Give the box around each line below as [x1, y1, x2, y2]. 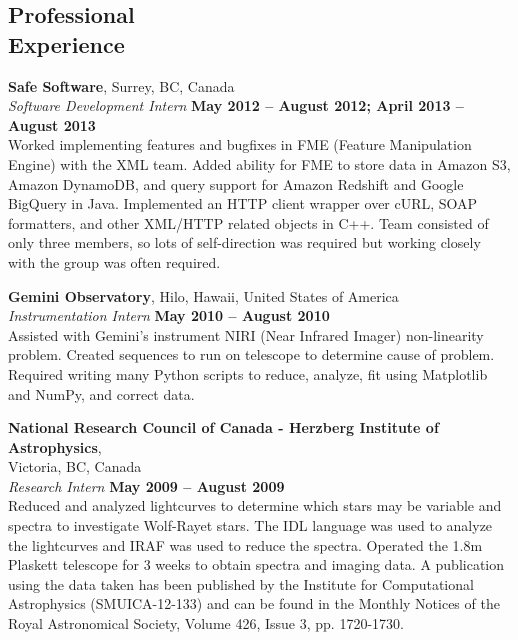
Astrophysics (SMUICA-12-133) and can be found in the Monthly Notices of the [8, 593, 500, 614]
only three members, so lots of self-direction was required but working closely [8, 232, 481, 253]
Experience [8, 28, 125, 59]
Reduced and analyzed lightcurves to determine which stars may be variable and [8, 495, 502, 516]
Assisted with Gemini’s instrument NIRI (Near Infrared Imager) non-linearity [8, 324, 484, 345]
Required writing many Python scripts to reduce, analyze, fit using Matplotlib [8, 363, 488, 384]
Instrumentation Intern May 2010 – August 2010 [8, 305, 330, 326]
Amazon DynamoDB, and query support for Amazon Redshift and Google [8, 173, 464, 194]
